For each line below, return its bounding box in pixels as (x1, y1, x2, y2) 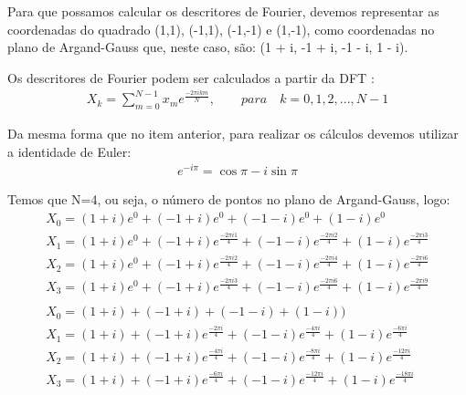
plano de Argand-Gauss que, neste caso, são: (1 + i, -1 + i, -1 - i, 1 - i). (7, 37, 408, 57)
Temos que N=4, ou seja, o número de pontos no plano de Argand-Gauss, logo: (7, 190, 450, 209)
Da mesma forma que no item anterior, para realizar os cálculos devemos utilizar (7, 124, 459, 143)
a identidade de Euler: (7, 141, 132, 161)
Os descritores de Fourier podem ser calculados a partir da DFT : (7, 68, 375, 87)
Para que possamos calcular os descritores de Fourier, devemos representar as (7, 2, 440, 20)
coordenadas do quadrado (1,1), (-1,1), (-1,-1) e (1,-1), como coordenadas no (7, 19, 435, 38)
